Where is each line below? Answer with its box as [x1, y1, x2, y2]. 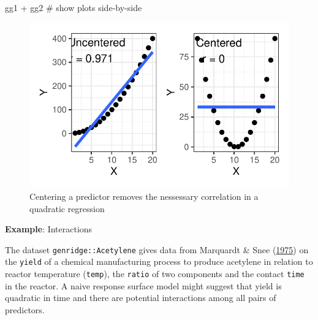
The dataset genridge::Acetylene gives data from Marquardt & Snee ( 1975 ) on [5, 243, 309, 256]
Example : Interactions [5, 223, 93, 235]
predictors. [5, 303, 45, 316]
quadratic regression [29, 202, 105, 215]
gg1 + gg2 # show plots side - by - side [5, 1, 142, 13]
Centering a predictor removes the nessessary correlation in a [29, 190, 259, 202]
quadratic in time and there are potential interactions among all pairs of [5, 291, 276, 304]
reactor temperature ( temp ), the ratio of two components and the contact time [5, 267, 305, 280]
